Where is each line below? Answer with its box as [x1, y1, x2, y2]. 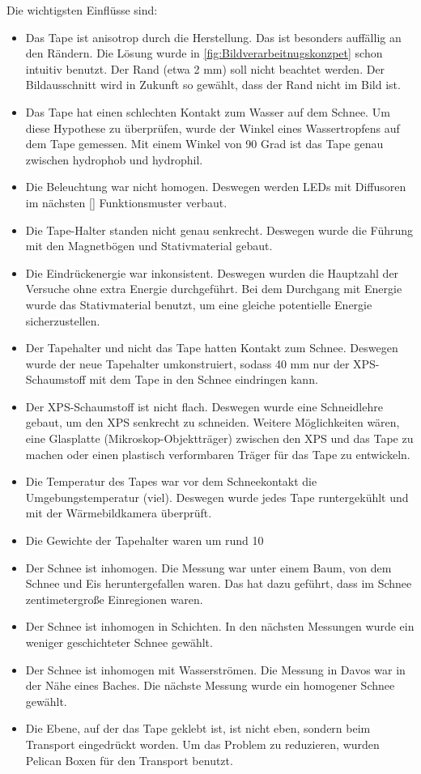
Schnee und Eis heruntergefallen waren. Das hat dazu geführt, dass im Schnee [25, 575, 412, 592]
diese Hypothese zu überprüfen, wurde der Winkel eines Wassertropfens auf [25, 119, 400, 136]
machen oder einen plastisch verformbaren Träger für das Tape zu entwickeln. [25, 445, 410, 462]
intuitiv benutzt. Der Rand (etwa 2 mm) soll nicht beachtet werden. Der [25, 60, 385, 77]
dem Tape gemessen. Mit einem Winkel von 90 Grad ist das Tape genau [25, 135, 384, 152]
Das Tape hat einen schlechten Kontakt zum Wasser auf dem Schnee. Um [25, 103, 390, 120]
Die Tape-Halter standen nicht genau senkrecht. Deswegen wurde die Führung [25, 221, 414, 238]
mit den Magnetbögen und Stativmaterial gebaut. [25, 237, 273, 254]
